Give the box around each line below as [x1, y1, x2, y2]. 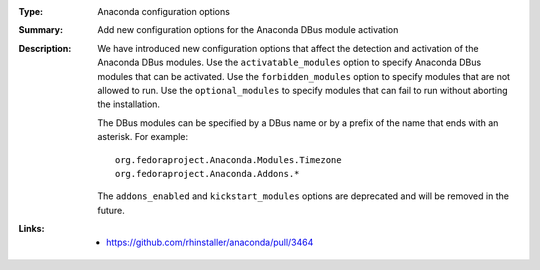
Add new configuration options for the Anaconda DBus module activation [97, 24, 399, 36]
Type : [18, 6, 44, 17]
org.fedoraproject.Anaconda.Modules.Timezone [115, 154, 342, 165]
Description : [18, 42, 72, 54]
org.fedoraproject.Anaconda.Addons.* [115, 168, 300, 179]
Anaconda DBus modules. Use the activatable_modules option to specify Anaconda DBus [97, 56, 482, 69]
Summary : [18, 24, 64, 36]
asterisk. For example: [97, 131, 189, 143]
